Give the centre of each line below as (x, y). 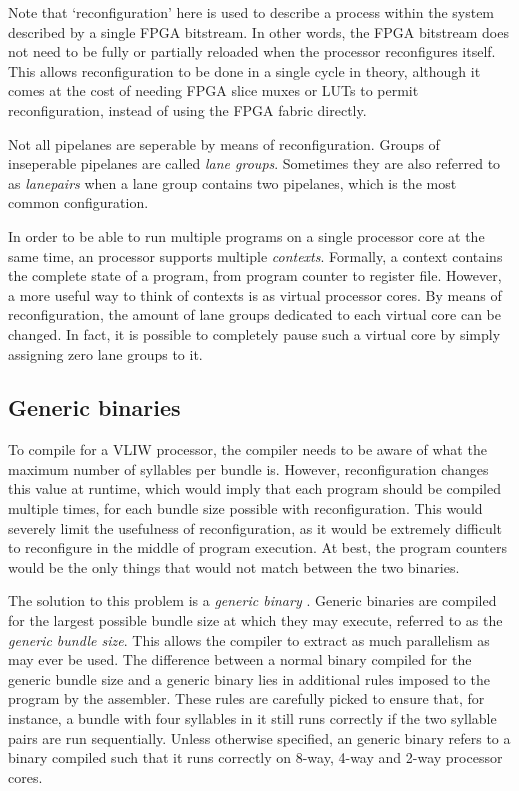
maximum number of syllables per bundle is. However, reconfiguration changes (248, 468)
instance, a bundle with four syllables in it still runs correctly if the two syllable (252, 718)
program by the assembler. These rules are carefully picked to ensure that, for (246, 698)
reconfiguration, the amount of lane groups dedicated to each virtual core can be (255, 314)
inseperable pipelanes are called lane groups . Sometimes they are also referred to (254, 163)
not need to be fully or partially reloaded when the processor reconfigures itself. (252, 51)
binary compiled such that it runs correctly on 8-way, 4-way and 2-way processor (255, 757)
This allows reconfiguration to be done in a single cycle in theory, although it (244, 70)
